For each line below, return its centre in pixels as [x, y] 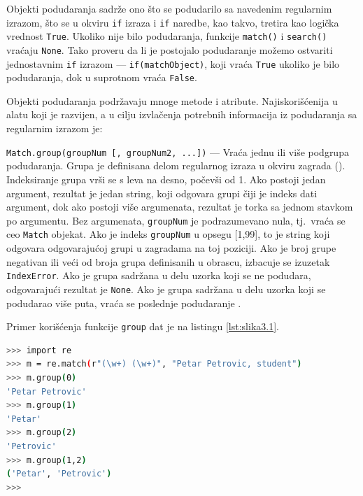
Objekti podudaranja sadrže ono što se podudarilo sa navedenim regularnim [169, 8]
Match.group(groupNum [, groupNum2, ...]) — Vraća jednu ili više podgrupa [178, 151]
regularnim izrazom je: [55, 128]
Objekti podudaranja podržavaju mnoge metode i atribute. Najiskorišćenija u [172, 100]
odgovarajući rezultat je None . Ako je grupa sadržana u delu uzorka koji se [166, 289]
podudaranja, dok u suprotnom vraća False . [102, 77]
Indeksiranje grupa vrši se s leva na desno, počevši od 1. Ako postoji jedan [166, 179]
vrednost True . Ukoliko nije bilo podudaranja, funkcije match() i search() [167, 36]
